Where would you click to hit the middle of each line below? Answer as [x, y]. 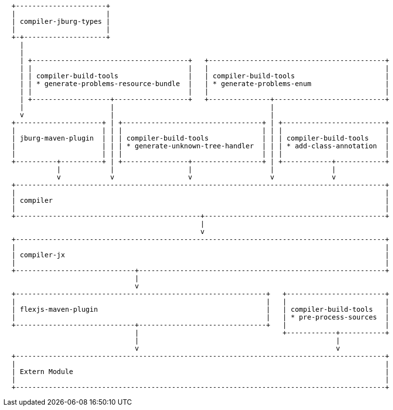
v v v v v [196, 177]
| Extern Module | [200, 372]
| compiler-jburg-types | [61, 21]
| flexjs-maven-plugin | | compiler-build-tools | [200, 309]
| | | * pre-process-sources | [200, 317]
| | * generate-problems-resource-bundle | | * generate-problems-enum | [205, 84]
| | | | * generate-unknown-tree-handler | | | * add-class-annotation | [200, 146]
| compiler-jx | [200, 255]
